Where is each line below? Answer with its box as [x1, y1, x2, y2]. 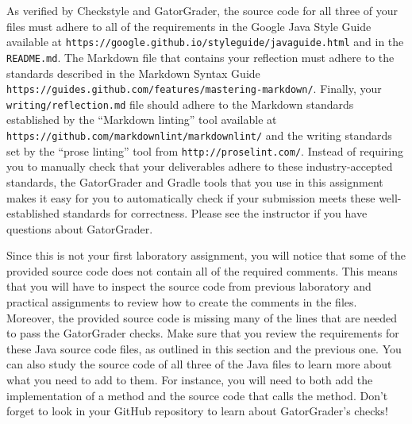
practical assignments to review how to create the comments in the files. [6, 294, 357, 310]
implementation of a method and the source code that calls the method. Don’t [6, 387, 388, 403]
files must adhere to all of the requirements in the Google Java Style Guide [6, 17, 372, 34]
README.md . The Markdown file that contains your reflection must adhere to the [6, 48, 395, 65]
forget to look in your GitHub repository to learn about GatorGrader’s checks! [6, 403, 388, 419]
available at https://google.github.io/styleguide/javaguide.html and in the [6, 33, 404, 50]
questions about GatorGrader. [6, 220, 153, 237]
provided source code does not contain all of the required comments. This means [6, 262, 398, 279]
